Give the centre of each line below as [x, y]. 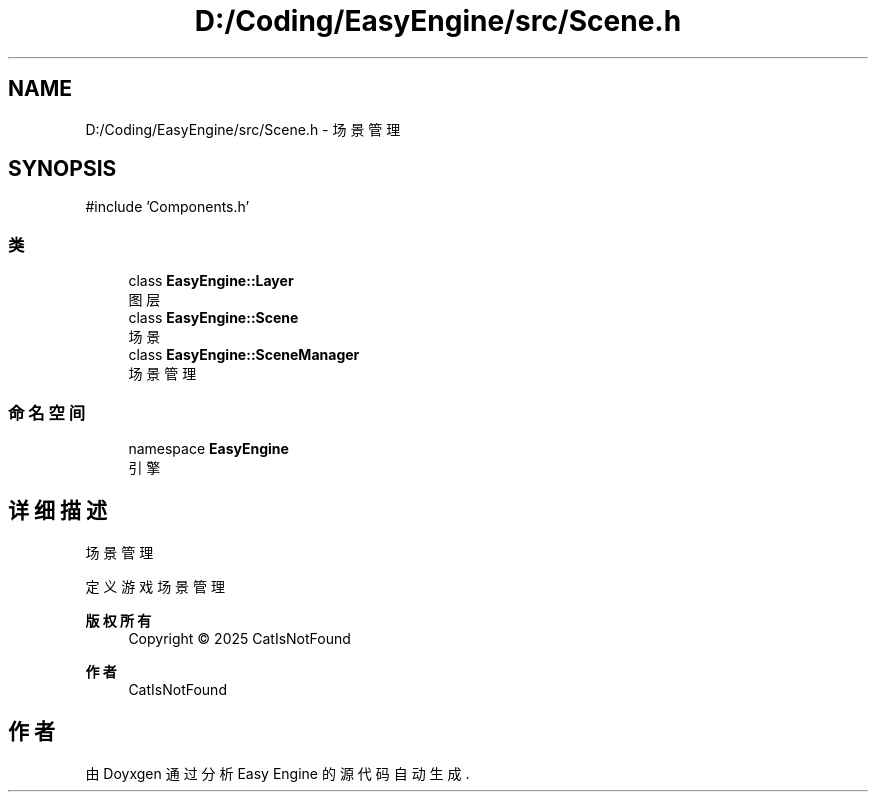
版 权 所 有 [118, 620]
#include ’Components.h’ [167, 207]
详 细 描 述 [57, 511]
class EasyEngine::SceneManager [244, 355]
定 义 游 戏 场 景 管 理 [155, 586]
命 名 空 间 [47, 412]
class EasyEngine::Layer [211, 281]
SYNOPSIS [62, 169]
